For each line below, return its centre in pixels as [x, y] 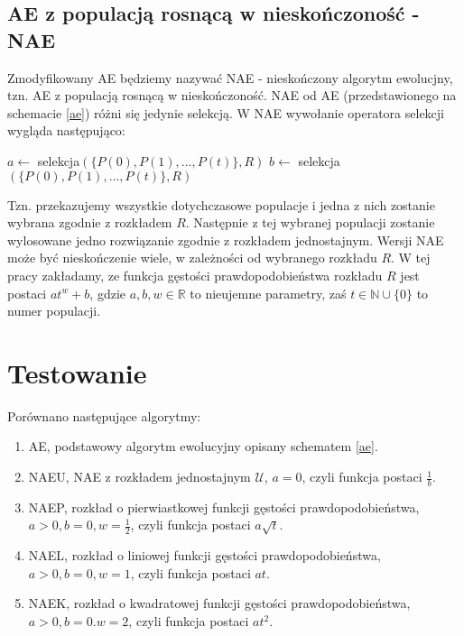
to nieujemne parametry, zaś [268, 293]
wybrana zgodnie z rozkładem [90, 222]
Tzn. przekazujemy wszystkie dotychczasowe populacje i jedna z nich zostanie [221, 204]
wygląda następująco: [66, 130]
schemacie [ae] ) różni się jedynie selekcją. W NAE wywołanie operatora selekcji [226, 112]
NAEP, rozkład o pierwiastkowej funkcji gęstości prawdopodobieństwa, [224, 507]
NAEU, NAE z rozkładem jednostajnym [139, 477]
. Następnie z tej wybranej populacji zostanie [310, 222]
